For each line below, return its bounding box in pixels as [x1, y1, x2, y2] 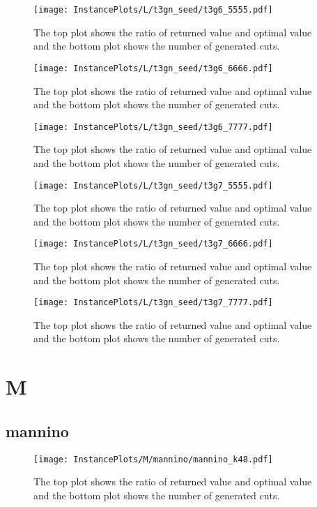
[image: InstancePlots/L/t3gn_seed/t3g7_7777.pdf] [33, 297, 273, 308]
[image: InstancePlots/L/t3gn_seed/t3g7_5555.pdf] [33, 180, 273, 191]
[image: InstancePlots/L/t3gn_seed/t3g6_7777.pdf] [33, 122, 273, 132]
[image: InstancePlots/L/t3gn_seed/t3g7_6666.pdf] [33, 239, 273, 249]
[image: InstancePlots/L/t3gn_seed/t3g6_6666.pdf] [33, 63, 273, 73]
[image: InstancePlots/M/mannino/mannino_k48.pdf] [33, 454, 273, 464]
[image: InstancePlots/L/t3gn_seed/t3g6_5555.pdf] [33, 5, 273, 15]
